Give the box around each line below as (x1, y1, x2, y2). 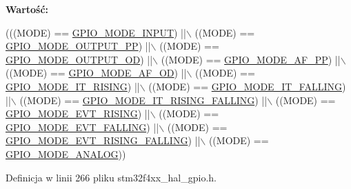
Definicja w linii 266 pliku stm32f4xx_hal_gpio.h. (6, 170, 217, 184)
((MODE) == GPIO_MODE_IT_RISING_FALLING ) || (19, 92, 268, 107)
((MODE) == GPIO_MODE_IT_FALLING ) (148, 79, 346, 93)
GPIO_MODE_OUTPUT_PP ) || (6, 39, 151, 53)
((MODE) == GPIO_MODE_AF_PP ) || (161, 52, 341, 66)
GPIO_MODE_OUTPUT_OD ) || (6, 52, 153, 66)
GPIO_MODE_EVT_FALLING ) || (6, 119, 159, 134)
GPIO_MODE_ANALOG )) (6, 146, 126, 161)
